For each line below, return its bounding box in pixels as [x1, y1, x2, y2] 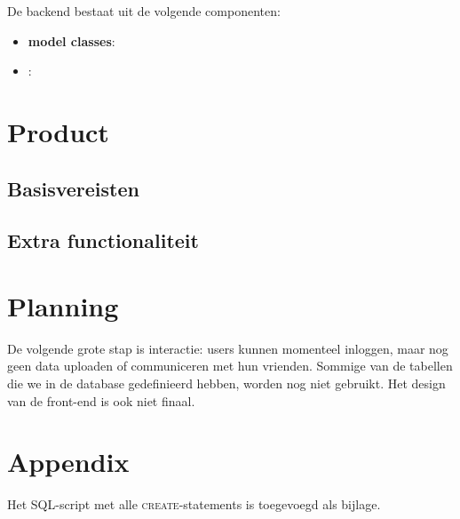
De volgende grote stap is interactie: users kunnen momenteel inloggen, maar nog [7, 339, 448, 357]
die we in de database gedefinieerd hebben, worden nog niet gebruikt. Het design [7, 374, 446, 393]
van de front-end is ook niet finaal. [7, 391, 195, 410]
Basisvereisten [7, 174, 139, 202]
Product [7, 113, 109, 149]
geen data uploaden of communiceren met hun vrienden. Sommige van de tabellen [7, 356, 453, 375]
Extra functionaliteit [7, 227, 199, 254]
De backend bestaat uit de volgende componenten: [7, 2, 281, 20]
